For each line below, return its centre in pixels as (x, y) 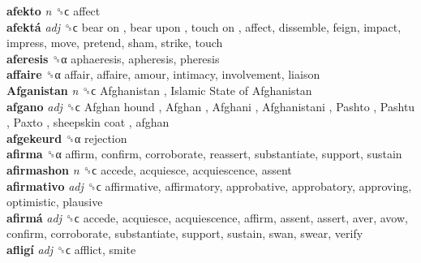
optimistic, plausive (55, 202)
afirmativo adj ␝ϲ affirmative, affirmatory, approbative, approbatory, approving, (209, 185)
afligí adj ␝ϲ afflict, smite (71, 249)
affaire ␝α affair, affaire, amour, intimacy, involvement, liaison (163, 74)
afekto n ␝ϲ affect (54, 11)
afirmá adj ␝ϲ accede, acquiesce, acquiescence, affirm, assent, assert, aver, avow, (207, 217)
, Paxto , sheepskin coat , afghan (88, 122)
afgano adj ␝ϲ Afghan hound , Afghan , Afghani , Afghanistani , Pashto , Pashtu (211, 106)
